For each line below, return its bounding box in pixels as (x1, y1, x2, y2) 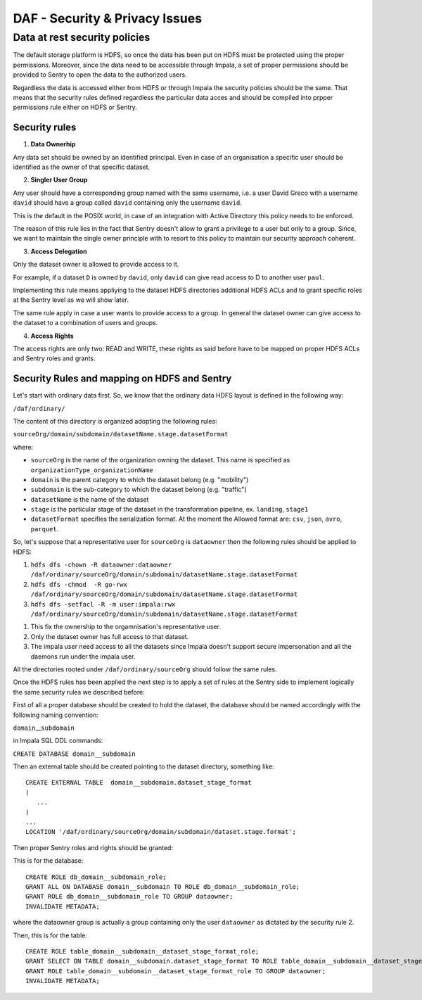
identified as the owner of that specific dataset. (13, 163, 151, 172)
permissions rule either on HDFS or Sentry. (13, 103, 137, 112)
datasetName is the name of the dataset (30, 495, 149, 503)
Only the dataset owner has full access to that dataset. (30, 632, 189, 640)
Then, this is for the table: (13, 931, 88, 939)
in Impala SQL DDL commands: (13, 736, 103, 745)
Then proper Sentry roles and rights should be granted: (13, 843, 174, 852)
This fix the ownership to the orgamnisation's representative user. (30, 623, 222, 631)
